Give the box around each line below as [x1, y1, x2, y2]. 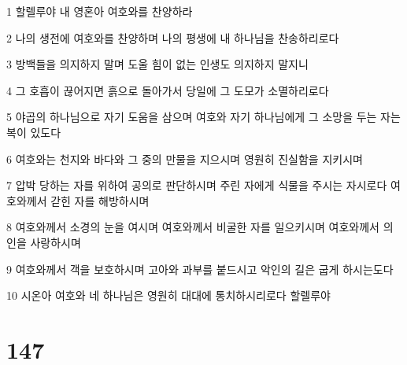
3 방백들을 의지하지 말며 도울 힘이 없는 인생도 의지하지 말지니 [6, 56, 309, 72]
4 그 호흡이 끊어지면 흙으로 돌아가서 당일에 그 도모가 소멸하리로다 [6, 82, 329, 98]
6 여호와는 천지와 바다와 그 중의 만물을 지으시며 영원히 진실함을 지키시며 [6, 150, 363, 167]
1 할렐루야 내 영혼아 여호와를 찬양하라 [6, 3, 193, 19]
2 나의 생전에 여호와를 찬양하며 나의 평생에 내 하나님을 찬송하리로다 [6, 29, 339, 46]
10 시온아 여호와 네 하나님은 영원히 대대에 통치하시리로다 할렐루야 [6, 287, 331, 304]
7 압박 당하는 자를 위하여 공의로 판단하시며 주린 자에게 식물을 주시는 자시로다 [6, 177, 387, 194]
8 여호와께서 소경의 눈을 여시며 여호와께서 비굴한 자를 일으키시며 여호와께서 [6, 219, 379, 235]
